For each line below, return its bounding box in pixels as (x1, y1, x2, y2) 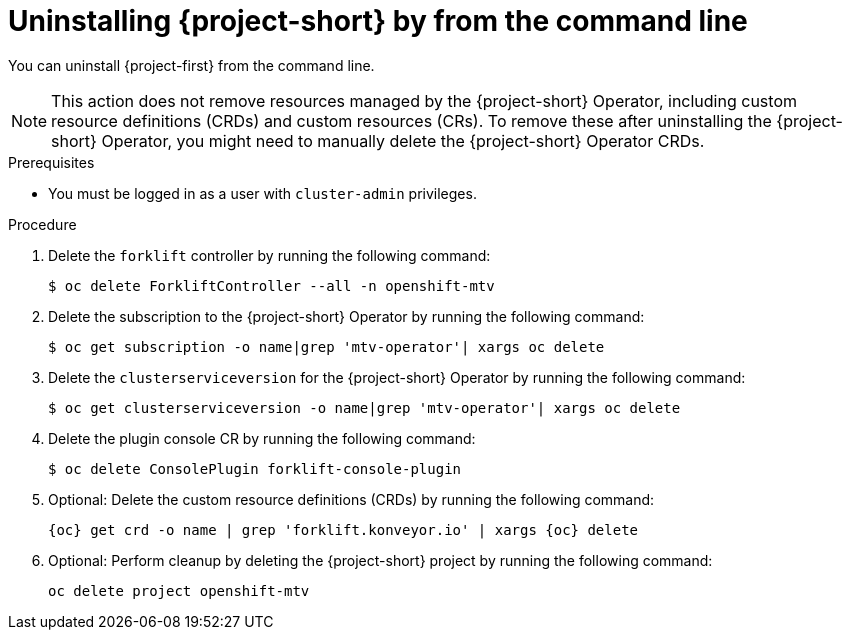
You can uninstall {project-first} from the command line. (8, 56, 375, 74)
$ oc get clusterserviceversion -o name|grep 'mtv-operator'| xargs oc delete (48, 399, 681, 416)
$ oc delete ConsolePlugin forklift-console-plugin (48, 460, 462, 477)
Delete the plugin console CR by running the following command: (48, 429, 476, 447)
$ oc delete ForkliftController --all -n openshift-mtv (48, 277, 495, 294)
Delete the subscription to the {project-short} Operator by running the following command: (48, 307, 645, 325)
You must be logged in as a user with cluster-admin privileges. (48, 184, 477, 202)
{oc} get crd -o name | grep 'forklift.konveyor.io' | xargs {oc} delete (48, 521, 639, 538)
